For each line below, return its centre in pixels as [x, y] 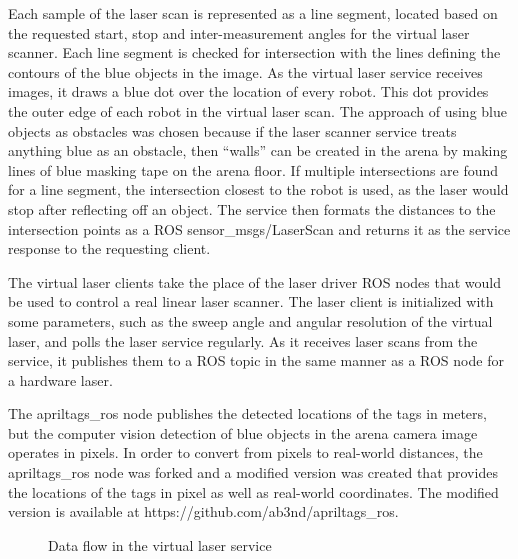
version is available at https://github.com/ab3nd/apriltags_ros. [203, 511]
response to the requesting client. [109, 248]
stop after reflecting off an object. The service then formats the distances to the [252, 208]
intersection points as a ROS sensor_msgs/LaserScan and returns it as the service [259, 228]
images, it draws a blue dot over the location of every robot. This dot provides [248, 91]
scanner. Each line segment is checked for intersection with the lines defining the [254, 52]
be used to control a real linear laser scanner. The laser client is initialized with [251, 301]
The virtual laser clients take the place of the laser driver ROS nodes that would [255, 281]
